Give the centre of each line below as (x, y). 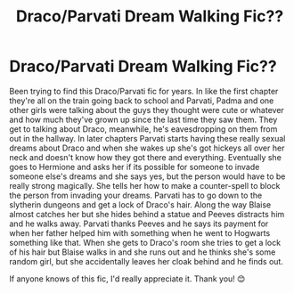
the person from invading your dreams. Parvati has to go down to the (136, 195)
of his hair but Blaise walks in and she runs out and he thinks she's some (143, 252)
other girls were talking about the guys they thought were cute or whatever (147, 110)
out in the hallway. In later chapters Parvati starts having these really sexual (147, 138)
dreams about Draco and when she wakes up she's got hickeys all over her (147, 148)
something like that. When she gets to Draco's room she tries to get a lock (145, 242)
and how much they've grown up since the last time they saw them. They (143, 119)
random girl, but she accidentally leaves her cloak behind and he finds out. (146, 261)
